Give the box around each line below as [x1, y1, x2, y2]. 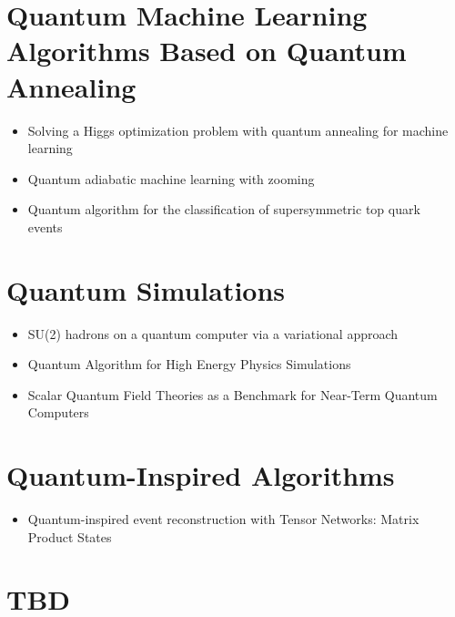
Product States [27, 527, 112, 546]
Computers [27, 403, 89, 422]
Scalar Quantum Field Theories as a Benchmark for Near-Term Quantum [27, 385, 438, 404]
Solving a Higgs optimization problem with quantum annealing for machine [27, 120, 449, 139]
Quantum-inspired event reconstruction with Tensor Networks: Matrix [27, 509, 420, 529]
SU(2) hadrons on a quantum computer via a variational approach [27, 324, 399, 343]
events [27, 217, 63, 236]
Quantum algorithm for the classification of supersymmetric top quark [27, 200, 420, 219]
